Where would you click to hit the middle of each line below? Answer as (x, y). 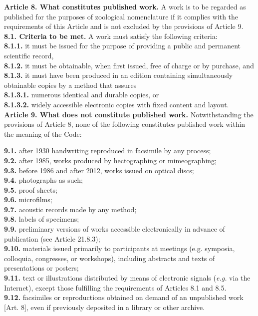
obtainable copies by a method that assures (70, 85)
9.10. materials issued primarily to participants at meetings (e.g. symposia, (120, 248)
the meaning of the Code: (43, 134)
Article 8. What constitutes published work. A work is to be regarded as (125, 6)
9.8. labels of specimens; (42, 219)
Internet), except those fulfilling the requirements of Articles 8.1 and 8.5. (115, 287)
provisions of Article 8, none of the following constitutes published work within (125, 124)
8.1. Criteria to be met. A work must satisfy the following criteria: (111, 36)
